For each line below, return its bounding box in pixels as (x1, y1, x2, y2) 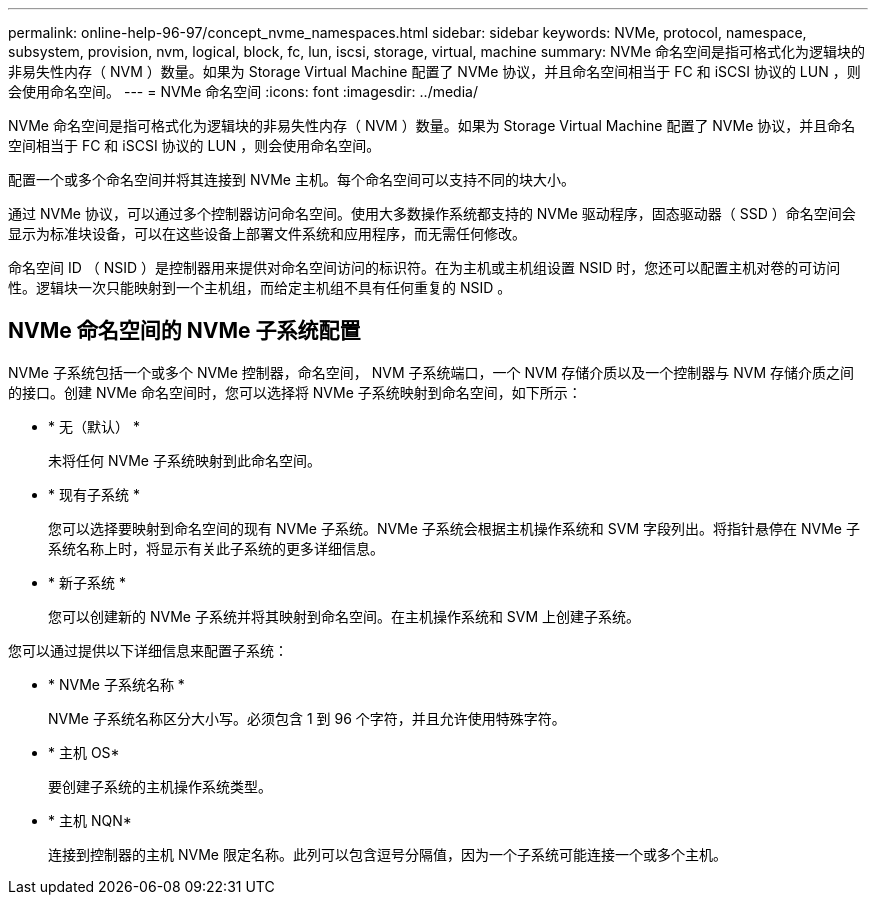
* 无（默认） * (48, 417, 140, 435)
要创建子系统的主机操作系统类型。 (48, 777, 272, 795)
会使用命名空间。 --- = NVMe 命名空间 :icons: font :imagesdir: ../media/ (8, 83, 478, 100)
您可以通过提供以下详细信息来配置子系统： (8, 641, 288, 659)
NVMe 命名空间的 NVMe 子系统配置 (8, 318, 361, 344)
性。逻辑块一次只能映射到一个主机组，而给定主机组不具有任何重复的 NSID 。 (8, 279, 512, 296)
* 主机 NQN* (48, 811, 132, 829)
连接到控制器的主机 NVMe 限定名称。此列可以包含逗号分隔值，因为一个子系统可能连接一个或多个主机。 (48, 845, 727, 863)
